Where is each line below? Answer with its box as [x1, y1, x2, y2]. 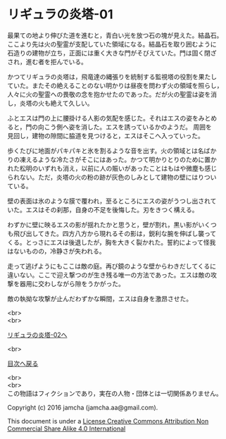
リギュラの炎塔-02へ [7, 330, 68, 339]
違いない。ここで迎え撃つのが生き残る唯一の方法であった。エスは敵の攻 [7, 271, 217, 279]
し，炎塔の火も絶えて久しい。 [7, 99, 94, 107]
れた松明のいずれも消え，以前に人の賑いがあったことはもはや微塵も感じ [7, 163, 217, 173]
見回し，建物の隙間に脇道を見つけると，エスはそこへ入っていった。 [7, 131, 204, 140]
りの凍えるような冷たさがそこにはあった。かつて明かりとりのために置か [7, 155, 217, 163]
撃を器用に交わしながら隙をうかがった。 [7, 279, 125, 287]
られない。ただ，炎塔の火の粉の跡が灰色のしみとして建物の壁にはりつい [7, 173, 217, 181]
